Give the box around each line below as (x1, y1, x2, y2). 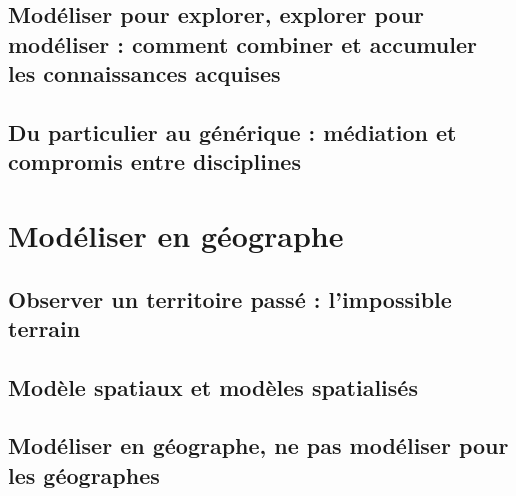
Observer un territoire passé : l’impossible (8, 283, 452, 314)
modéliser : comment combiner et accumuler (8, 28, 477, 59)
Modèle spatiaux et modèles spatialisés (8, 371, 418, 402)
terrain (8, 312, 81, 343)
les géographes (8, 459, 160, 490)
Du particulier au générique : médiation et (8, 116, 457, 147)
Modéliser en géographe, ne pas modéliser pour (8, 430, 509, 461)
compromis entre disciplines (8, 146, 301, 177)
